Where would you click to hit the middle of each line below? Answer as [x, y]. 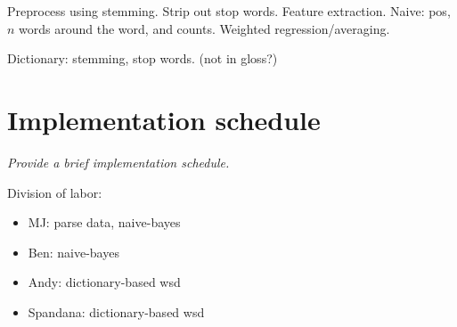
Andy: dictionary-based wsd [104, 282]
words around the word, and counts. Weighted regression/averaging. [204, 28]
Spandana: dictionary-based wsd [116, 311]
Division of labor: [55, 192]
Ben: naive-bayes [73, 252]
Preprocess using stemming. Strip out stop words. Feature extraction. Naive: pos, [229, 11]
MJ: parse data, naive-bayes [104, 222]
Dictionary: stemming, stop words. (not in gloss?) [143, 58]
